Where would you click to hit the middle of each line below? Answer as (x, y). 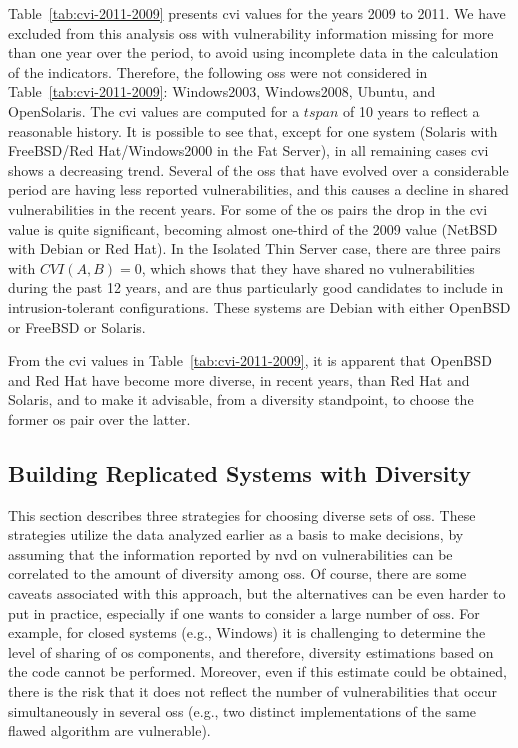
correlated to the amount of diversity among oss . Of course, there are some (237, 573)
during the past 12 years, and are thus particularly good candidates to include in (256, 287)
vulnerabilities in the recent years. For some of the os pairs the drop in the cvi (248, 208)
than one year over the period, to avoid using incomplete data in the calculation (253, 52)
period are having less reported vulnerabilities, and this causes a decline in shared (258, 189)
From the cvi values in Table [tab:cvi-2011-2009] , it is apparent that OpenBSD (250, 360)
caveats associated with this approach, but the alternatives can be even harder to (257, 593)
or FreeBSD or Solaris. (77, 326)
